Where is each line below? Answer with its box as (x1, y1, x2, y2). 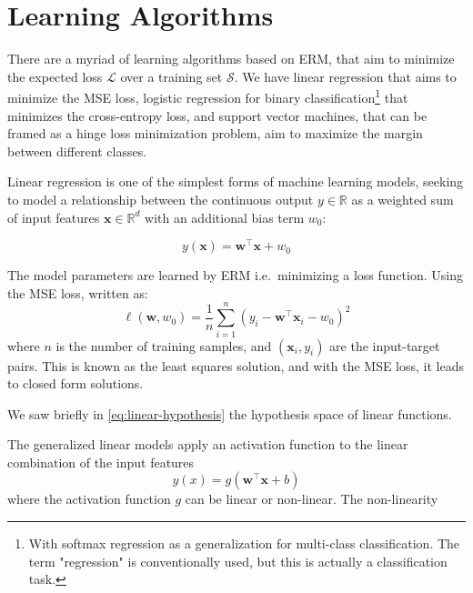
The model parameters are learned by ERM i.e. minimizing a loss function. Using (7, 266, 463, 285)
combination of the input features (7, 452, 195, 471)
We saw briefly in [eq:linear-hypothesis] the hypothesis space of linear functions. (7, 404, 452, 423)
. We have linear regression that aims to (234, 66, 457, 85)
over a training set (120, 66, 223, 85)
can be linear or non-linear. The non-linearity (185, 489, 438, 508)
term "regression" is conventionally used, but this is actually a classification (28, 551, 448, 570)
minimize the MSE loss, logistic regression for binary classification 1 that (7, 85, 408, 106)
